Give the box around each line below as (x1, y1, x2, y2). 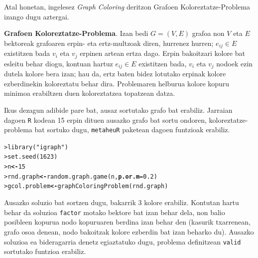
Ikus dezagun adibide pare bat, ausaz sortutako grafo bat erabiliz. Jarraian (4, 104, 233, 115)
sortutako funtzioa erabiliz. (4, 246, 86, 257)
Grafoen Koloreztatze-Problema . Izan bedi (4, 28, 148, 38)
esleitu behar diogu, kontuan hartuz (4, 58, 113, 68)
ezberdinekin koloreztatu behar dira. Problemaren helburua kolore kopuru (4, 78, 230, 88)
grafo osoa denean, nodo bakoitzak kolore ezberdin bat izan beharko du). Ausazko (4, 226, 254, 237)
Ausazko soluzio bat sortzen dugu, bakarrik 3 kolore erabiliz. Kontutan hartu (4, 197, 239, 208)
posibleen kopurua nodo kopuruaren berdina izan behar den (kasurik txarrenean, (4, 217, 251, 227)
